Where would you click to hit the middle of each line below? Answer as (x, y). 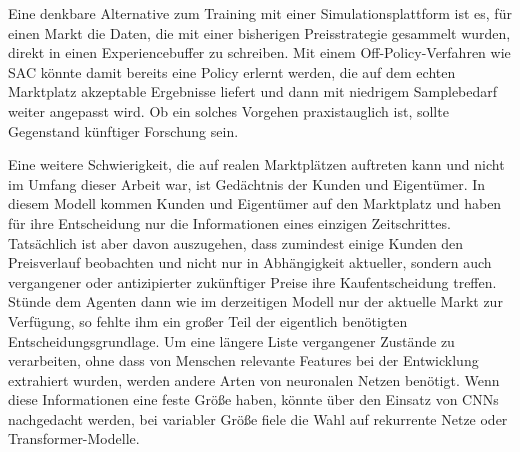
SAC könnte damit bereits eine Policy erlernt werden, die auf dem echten (232, 71)
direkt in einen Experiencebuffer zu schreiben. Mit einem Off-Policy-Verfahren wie (259, 52)
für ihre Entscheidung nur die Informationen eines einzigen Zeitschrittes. (229, 222)
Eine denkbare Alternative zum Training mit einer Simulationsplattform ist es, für (260, 13)
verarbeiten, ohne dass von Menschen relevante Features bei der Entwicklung (243, 360)
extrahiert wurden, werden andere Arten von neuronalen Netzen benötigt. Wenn (254, 379)
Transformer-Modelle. (74, 438)
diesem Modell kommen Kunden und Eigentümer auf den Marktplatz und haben (255, 203)
